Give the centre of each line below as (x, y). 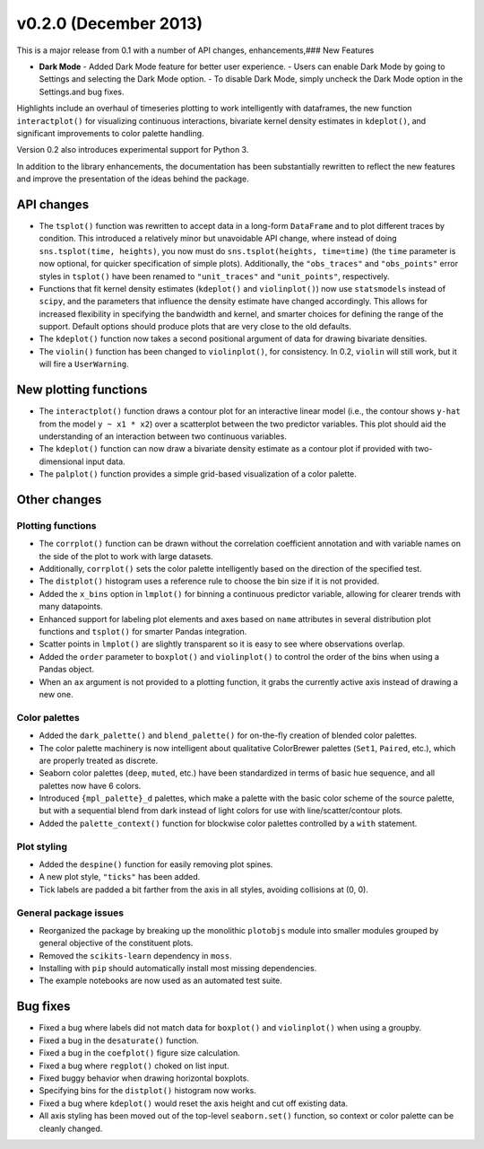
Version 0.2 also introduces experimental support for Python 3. (133, 150)
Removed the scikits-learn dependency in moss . (135, 955)
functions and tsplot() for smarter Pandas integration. (143, 632)
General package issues (70, 913)
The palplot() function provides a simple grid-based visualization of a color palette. (198, 474)
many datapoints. (71, 607)
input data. (105, 461)
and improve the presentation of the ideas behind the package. (133, 179)
